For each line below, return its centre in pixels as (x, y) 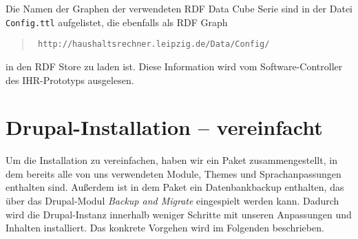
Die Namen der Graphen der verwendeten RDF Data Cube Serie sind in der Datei (179, 8)
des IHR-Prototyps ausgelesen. (70, 80)
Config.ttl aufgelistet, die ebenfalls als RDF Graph (117, 22)
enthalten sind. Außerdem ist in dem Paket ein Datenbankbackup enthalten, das (175, 187)
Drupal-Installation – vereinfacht (164, 127)
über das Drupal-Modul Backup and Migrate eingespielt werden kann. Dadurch (172, 200)
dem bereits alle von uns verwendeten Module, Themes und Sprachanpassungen (173, 173)
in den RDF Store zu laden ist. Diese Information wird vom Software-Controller (174, 66)
